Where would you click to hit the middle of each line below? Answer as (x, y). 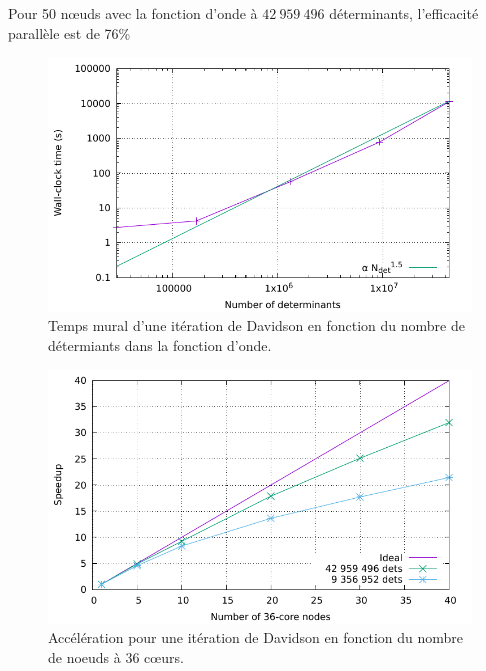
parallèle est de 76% (69, 32)
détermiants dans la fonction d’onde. (160, 344)
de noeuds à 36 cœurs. (116, 656)
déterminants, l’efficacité (404, 13)
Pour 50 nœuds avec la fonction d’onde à (133, 13)
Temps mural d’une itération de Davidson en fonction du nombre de (256, 325)
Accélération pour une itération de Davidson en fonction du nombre (256, 637)
